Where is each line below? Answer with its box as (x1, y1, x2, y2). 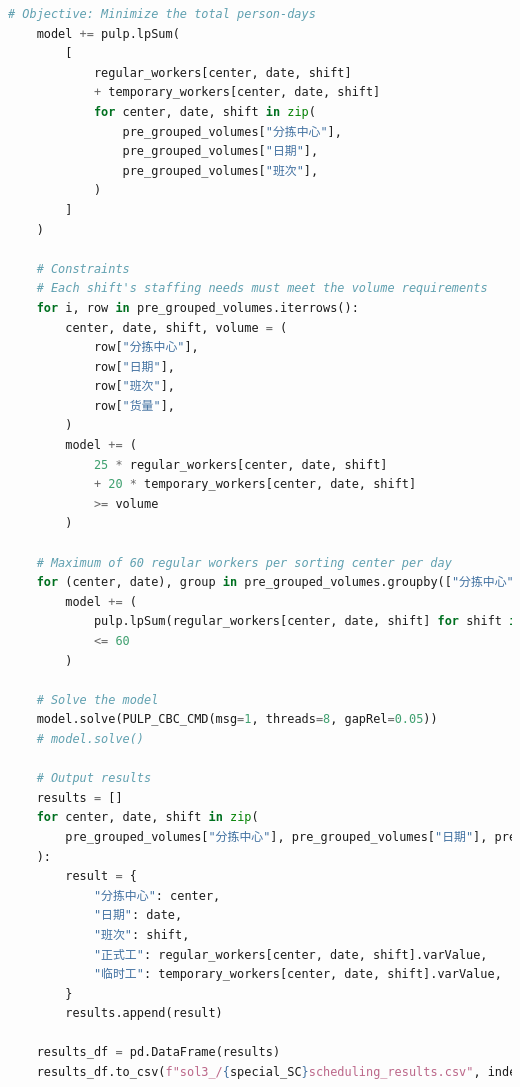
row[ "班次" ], (93, 379, 175, 394)
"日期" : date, (93, 908, 183, 923)
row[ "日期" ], (93, 359, 175, 374)
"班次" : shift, (93, 927, 190, 942)
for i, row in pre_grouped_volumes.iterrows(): (36, 300, 359, 315)
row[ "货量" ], (93, 398, 175, 413)
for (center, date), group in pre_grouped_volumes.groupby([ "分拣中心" (36, 575, 514, 590)
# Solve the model (36, 692, 159, 707)
